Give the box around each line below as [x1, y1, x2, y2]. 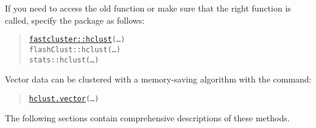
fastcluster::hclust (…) [29, 35, 125, 44]
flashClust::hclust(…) [29, 45, 121, 54]
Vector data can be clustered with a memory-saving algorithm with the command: [5, 73, 312, 86]
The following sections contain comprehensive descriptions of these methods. [5, 112, 290, 124]
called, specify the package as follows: [5, 13, 145, 26]
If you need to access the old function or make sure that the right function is [5, 2, 291, 14]
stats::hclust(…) [29, 55, 99, 64]
